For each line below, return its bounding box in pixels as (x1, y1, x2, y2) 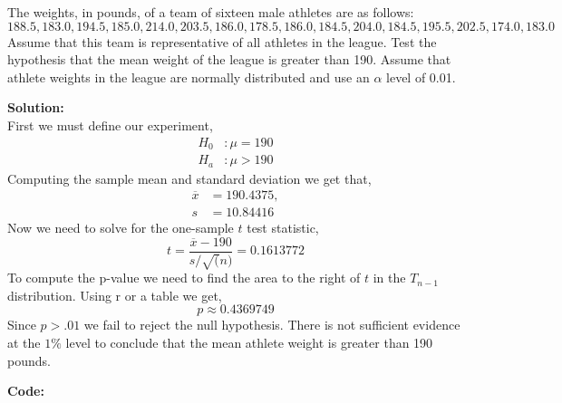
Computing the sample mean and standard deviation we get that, (7, 168, 372, 187)
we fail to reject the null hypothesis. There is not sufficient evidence (83, 315, 460, 334)
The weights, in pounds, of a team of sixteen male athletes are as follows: (7, 3, 414, 21)
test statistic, (247, 218, 319, 237)
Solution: (7, 98, 64, 117)
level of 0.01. (386, 67, 456, 86)
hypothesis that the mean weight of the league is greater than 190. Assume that (7, 50, 451, 69)
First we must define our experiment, (7, 115, 213, 134)
